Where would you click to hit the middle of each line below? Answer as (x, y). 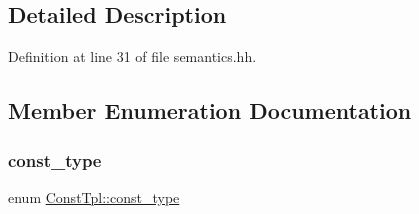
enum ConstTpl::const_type (94, 196)
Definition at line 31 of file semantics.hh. (132, 56)
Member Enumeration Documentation (210, 110)
